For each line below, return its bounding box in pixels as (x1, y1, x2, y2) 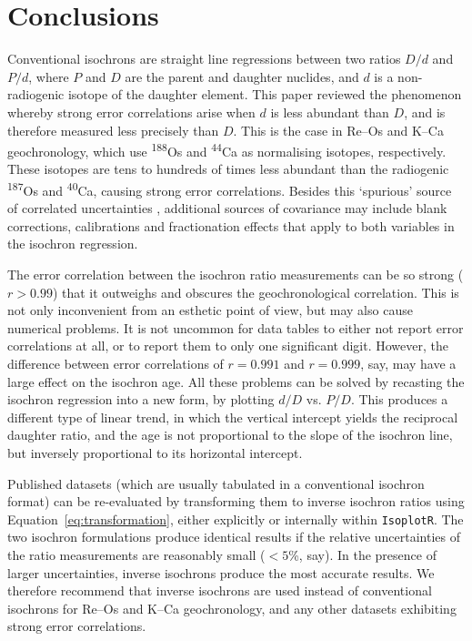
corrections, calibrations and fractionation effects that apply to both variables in (7, 216, 455, 235)
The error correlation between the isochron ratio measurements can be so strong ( (7, 264, 464, 283)
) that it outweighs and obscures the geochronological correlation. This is (52, 282, 459, 301)
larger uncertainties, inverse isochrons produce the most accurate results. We (7, 563, 435, 582)
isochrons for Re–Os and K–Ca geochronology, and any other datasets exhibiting (7, 598, 457, 617)
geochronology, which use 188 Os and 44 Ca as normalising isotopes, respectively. (7, 139, 447, 160)
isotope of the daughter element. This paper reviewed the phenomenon (67, 85, 462, 104)
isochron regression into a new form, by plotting (7, 390, 275, 409)
